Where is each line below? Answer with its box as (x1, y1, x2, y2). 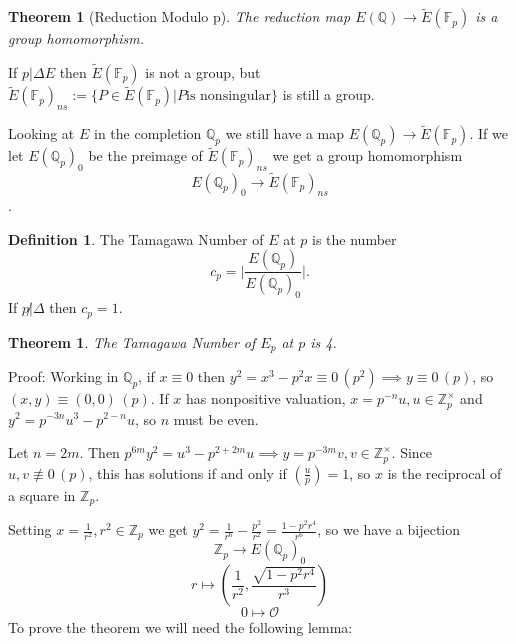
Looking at (8, 123, 75, 144)
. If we (469, 123, 508, 144)
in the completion (93, 123, 202, 144)
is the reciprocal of (387, 462, 502, 483)
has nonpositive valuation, (186, 388, 346, 409)
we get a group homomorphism (272, 145, 463, 166)
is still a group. (282, 84, 375, 105)
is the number (312, 228, 397, 249)
